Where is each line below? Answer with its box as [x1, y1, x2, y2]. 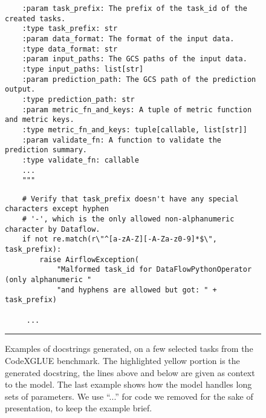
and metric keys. [5, 115, 74, 124]
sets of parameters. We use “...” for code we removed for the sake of [5, 389, 253, 402]
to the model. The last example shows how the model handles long [5, 378, 252, 391]
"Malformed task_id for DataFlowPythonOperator [56, 265, 252, 274]
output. [5, 85, 36, 94]
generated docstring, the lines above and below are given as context [5, 366, 255, 379]
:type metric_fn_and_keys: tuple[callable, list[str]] [22, 125, 247, 134]
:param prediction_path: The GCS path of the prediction [22, 75, 256, 84]
